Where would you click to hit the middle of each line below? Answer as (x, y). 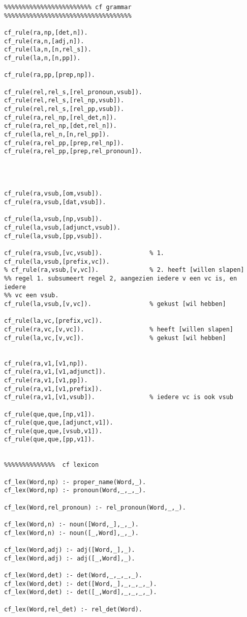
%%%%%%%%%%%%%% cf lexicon (52, 465)
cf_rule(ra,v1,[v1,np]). (46, 363)
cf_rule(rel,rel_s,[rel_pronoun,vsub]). (73, 92)
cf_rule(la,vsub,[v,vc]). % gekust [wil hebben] (115, 304)
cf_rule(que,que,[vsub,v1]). (53, 431)
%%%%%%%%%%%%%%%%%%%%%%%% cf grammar (68, 7)
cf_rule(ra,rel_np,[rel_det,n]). (60, 117)
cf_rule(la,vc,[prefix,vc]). (53, 321)
